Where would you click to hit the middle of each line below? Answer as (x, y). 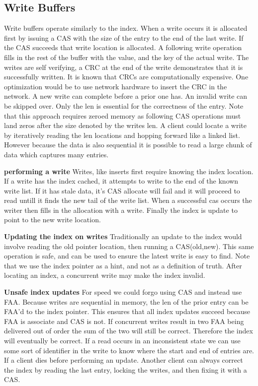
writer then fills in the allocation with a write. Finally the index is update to (121, 210)
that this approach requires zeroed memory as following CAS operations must (123, 115)
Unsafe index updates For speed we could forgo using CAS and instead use (123, 292)
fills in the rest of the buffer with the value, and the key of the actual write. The (127, 57)
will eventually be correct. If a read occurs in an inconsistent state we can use (122, 341)
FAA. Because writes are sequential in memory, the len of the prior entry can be (126, 301)
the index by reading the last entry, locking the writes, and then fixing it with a (126, 369)
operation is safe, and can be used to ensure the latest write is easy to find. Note (127, 256)
